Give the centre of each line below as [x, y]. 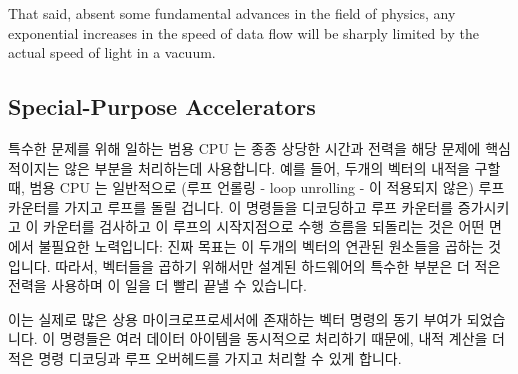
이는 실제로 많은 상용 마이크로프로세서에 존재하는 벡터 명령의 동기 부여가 [235, 318]
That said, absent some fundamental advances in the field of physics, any [232, 13]
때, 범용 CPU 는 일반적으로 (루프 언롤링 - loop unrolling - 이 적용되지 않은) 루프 [256, 187]
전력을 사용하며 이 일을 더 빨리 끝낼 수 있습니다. [157, 285]
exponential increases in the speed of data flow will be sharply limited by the [243, 32]
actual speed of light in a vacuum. [112, 52]
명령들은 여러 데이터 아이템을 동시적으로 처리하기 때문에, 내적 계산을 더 [282, 338]
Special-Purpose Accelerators [162, 106]
